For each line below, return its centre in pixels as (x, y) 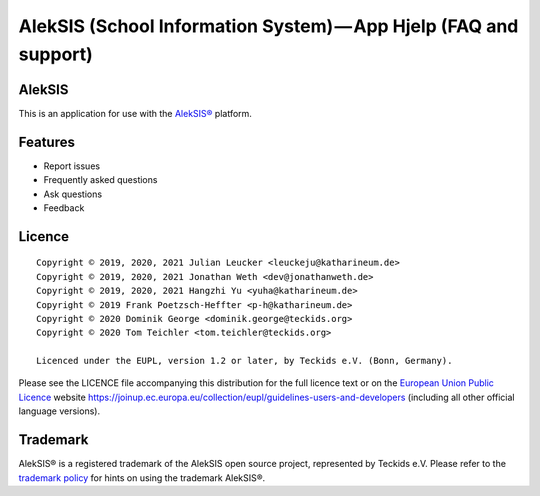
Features (46, 141)
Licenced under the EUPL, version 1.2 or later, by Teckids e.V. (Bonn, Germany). (244, 361)
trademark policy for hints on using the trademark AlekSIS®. (142, 477)
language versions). (59, 411)
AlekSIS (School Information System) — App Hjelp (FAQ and (268, 26)
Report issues (71, 166)
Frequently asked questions (100, 180)
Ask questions (73, 194)
